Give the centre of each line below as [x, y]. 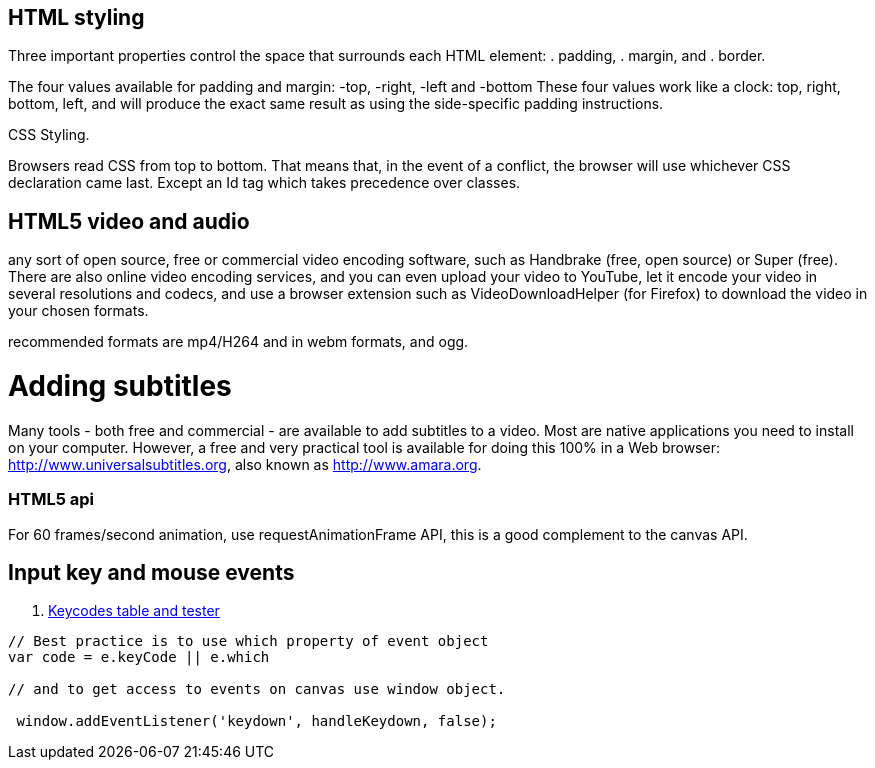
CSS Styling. [49, 135]
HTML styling [76, 17]
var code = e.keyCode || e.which [139, 657]
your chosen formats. [78, 311]
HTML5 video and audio [129, 221]
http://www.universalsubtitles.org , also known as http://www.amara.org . [245, 464]
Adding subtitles [120, 386]
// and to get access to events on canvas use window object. [257, 689]
